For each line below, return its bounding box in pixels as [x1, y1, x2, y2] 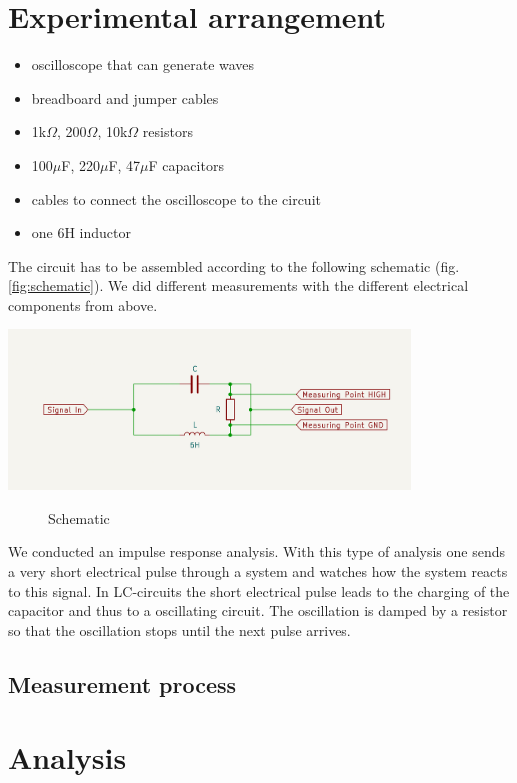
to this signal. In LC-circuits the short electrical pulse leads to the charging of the [8, 580, 510, 601]
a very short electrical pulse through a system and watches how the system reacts [8, 561, 508, 582]
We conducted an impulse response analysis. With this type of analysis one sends [8, 541, 506, 562]
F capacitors [148, 154, 224, 175]
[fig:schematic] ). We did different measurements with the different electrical [8, 275, 469, 296]
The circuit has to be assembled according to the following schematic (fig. [8, 255, 460, 276]
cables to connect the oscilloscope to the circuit [31, 188, 321, 209]
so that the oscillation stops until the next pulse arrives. [8, 619, 351, 640]
